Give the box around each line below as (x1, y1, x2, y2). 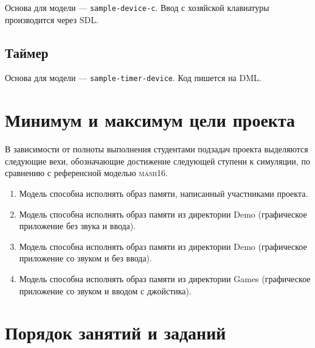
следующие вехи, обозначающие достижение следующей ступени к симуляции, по (5, 154, 310, 167)
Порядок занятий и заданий (5, 320, 226, 345)
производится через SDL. (5, 13, 99, 26)
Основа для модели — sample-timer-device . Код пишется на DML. (5, 71, 261, 84)
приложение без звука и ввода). (19, 219, 136, 232)
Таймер (5, 43, 49, 62)
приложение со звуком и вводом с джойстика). (19, 284, 192, 297)
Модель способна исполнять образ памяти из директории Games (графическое (19, 272, 311, 285)
